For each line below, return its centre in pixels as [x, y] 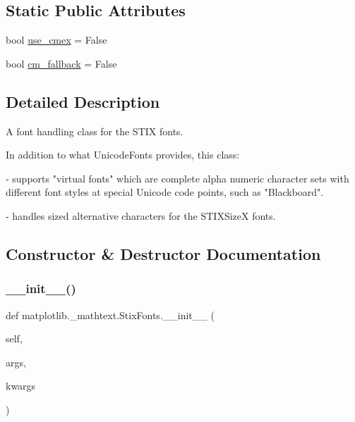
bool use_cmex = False [56, 40]
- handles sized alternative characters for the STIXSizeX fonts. [141, 215]
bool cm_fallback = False [61, 63]
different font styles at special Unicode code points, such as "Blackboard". [165, 192]
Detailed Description [83, 101]
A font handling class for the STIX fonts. [95, 131]
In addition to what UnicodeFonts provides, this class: [123, 155]
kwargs [21, 386]
